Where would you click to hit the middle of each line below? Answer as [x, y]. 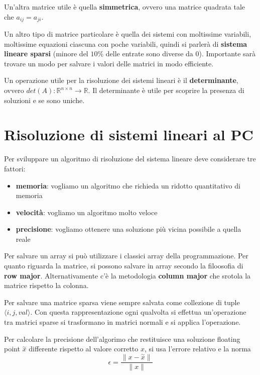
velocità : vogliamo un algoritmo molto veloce [87, 212]
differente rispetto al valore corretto [84, 349]
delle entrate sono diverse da [149, 54]
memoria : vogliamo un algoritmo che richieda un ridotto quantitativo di [128, 185]
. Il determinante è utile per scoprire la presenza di [166, 90]
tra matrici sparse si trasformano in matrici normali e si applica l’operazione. [122, 322]
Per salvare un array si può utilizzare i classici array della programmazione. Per [126, 256]
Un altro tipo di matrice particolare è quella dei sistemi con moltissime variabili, [128, 34]
